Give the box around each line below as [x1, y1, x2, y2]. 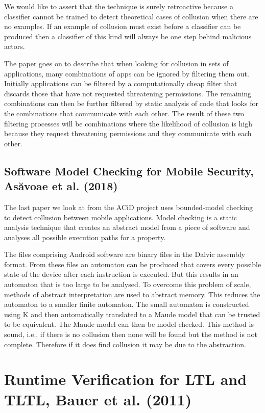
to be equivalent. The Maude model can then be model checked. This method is [4, 319, 254, 329]
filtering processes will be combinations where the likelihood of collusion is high [4, 118, 252, 128]
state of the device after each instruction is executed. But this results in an [4, 269, 238, 279]
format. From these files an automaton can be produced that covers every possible [4, 259, 261, 269]
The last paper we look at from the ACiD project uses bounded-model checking [4, 201, 253, 212]
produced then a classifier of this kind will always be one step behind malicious [4, 31, 252, 41]
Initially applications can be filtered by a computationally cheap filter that [4, 78, 237, 89]
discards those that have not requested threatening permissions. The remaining [4, 88, 252, 98]
